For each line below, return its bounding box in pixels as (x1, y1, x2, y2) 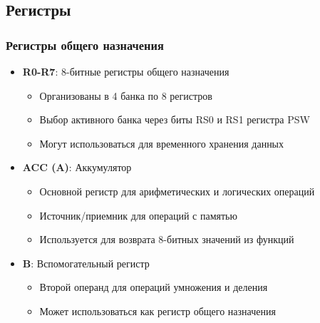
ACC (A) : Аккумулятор (22, 160, 132, 175)
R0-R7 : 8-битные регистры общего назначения (22, 64, 229, 78)
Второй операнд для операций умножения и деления (39, 280, 268, 294)
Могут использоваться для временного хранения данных (39, 135, 284, 150)
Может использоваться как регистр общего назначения (39, 303, 276, 318)
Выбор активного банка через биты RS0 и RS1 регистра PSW (39, 112, 310, 127)
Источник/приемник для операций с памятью (39, 207, 237, 222)
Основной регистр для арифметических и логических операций (39, 183, 315, 198)
